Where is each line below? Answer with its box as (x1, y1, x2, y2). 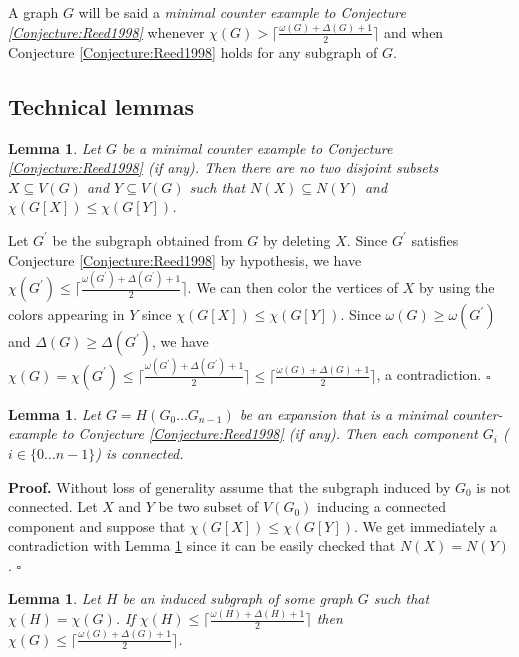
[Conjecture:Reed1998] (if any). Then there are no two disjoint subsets (8, 157, 439, 178)
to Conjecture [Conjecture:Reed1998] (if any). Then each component (61, 423, 478, 444)
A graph (8, 2, 59, 22)
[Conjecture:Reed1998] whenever (8, 21, 205, 42)
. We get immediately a (353, 515, 497, 536)
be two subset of (158, 496, 259, 517)
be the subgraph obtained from (52, 229, 243, 250)
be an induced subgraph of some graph (122, 588, 353, 609)
